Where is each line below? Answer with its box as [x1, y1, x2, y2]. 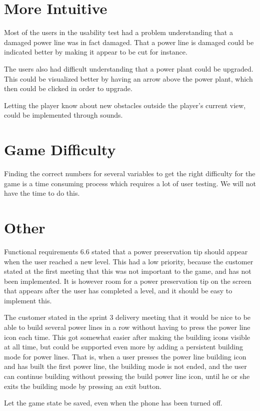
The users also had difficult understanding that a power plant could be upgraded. [4, 63, 253, 74]
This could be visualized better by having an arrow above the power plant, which [4, 73, 253, 84]
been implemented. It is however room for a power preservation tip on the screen [4, 275, 251, 286]
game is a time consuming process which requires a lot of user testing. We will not [4, 178, 256, 188]
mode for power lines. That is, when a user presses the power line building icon [4, 351, 246, 361]
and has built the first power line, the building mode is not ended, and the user [4, 361, 247, 371]
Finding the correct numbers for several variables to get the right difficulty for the [4, 168, 255, 178]
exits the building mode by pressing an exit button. [4, 380, 161, 391]
